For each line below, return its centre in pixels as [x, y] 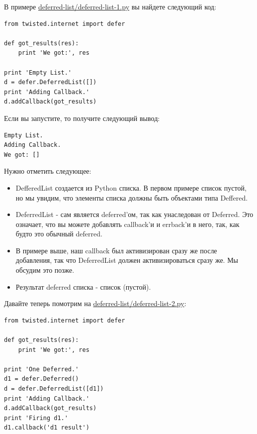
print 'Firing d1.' [36, 418]
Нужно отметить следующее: [48, 171]
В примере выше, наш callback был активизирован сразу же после [116, 250]
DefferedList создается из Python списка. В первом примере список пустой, [131, 187]
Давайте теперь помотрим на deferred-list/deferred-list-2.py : [95, 303]
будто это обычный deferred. [59, 234]
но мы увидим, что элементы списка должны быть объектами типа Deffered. [132, 197]
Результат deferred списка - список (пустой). [83, 286]
